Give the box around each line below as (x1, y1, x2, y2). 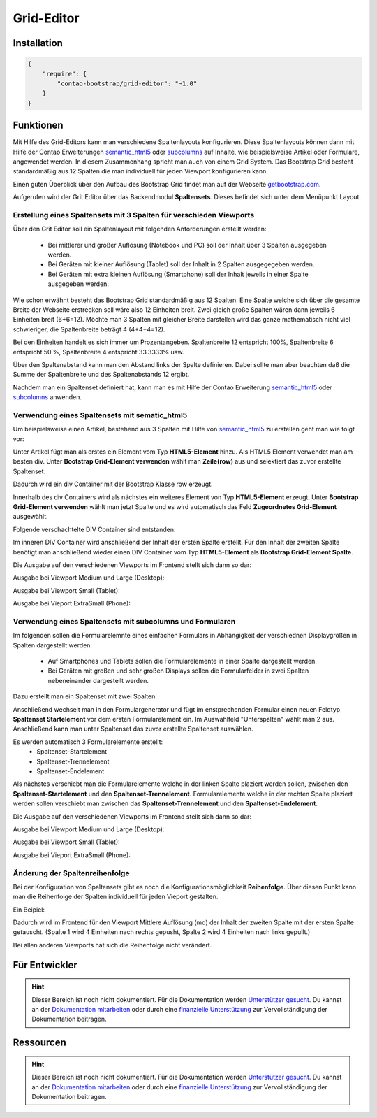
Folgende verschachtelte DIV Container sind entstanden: (13, 525, 176, 533)
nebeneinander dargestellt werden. (47, 676, 149, 685)
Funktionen (13, 120, 64, 131)
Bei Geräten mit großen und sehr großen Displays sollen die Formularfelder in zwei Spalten (47, 666, 309, 675)
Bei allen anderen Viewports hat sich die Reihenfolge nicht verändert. (13, 940, 212, 949)
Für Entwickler (13, 959, 77, 971)
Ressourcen (13, 1037, 66, 1049)
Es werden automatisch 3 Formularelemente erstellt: (13, 738, 163, 746)
